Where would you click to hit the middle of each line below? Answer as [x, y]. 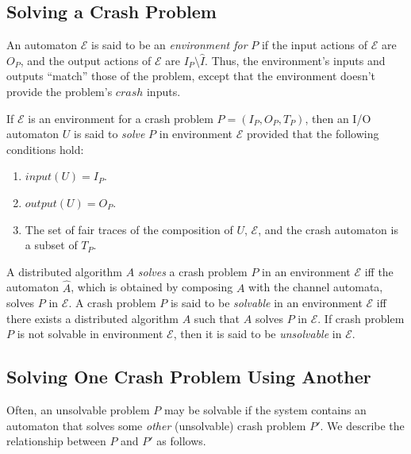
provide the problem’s [60, 91]
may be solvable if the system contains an [265, 410]
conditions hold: [45, 149]
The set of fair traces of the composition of [129, 229]
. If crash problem [361, 318]
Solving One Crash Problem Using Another [189, 377]
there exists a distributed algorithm [92, 318]
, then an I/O [338, 118]
